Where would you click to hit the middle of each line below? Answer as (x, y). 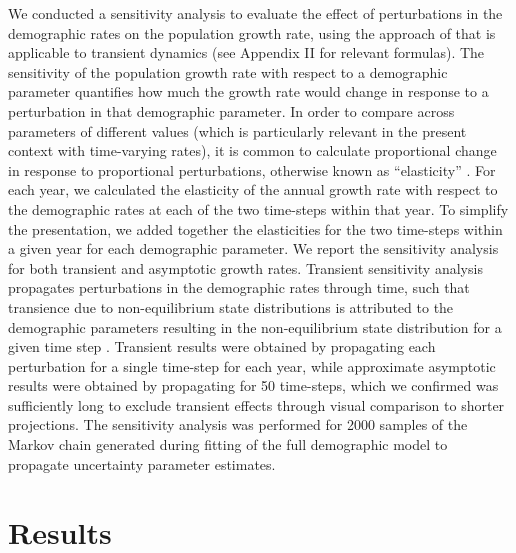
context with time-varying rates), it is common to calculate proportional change (252, 150)
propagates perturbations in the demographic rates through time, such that (239, 287)
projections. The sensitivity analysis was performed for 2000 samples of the (238, 424)
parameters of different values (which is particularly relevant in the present (237, 130)
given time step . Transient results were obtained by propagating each (222, 346)
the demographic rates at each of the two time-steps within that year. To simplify (258, 208)
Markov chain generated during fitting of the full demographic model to (228, 444)
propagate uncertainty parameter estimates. (142, 463)
